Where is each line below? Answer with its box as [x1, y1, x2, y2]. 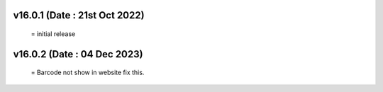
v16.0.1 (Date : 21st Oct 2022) [13, 9, 145, 21]
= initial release [30, 30, 76, 38]
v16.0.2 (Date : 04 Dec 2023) [13, 48, 143, 60]
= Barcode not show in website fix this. [30, 68, 145, 77]
